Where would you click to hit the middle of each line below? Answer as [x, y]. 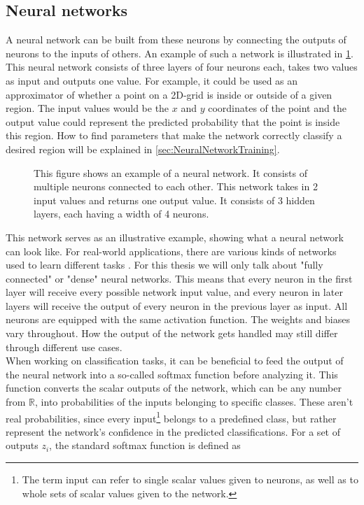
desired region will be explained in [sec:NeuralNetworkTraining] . [143, 149]
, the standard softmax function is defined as [145, 445]
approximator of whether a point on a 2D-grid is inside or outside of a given [169, 94]
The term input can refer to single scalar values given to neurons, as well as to [190, 479]
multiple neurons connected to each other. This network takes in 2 [176, 186]
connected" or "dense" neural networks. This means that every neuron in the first [179, 278]
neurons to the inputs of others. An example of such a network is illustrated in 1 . [180, 53]
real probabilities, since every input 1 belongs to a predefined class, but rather [171, 417]
